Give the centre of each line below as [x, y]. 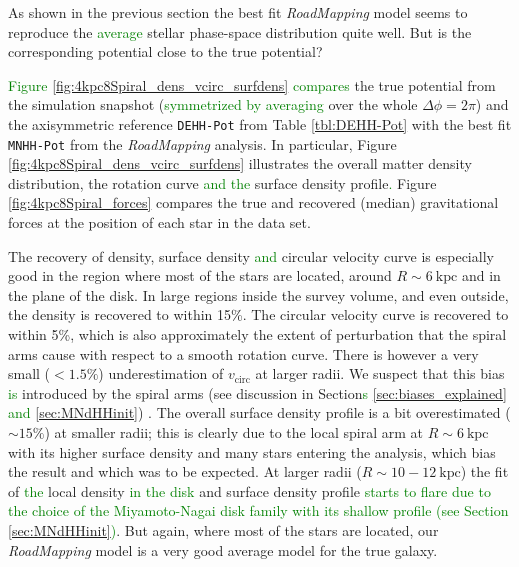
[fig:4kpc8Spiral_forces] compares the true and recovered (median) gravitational [253, 202]
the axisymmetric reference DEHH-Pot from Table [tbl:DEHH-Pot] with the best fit [260, 123]
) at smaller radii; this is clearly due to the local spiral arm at [233, 432]
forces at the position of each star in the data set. [159, 222]
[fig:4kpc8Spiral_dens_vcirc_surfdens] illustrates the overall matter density [240, 163]
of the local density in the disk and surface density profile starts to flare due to [249, 490]
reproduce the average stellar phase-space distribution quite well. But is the [240, 31]
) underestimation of [161, 373]
